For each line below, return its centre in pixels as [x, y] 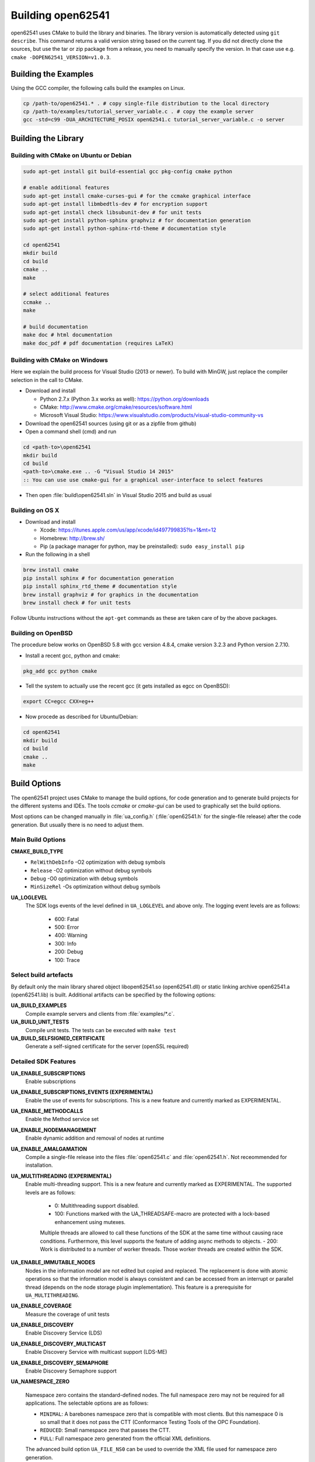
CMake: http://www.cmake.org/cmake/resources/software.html [116, 407]
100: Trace [67, 960]
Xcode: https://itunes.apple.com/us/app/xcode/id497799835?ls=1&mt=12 [128, 530]
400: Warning [71, 935]
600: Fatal [67, 919]
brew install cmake [51, 570]
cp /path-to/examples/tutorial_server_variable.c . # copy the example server [138, 111]
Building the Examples [52, 74]
